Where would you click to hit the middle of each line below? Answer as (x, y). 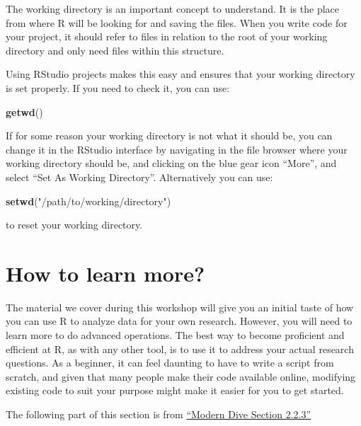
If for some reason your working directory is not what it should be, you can (169, 136)
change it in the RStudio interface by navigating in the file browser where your (177, 149)
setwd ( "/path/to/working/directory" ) (88, 201)
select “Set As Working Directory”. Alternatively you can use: (139, 177)
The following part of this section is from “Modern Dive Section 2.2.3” (159, 414)
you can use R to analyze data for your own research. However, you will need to (179, 321)
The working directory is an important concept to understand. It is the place (172, 8)
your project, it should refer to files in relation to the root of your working (167, 36)
